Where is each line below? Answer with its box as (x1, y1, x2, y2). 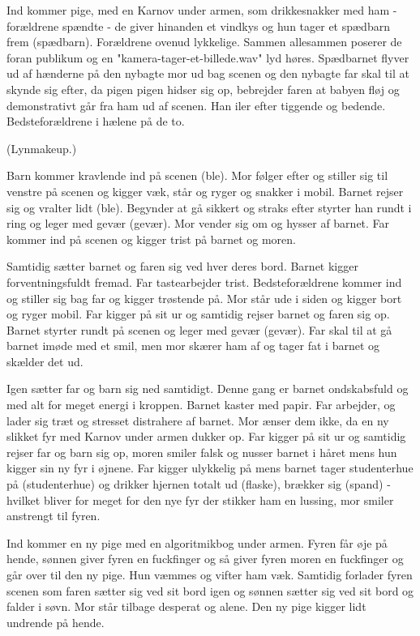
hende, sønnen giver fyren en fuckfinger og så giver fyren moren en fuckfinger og (6, 550, 404, 567)
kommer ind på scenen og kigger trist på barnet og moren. (6, 230, 296, 247)
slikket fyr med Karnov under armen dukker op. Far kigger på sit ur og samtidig (6, 428, 406, 445)
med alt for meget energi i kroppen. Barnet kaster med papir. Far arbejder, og (6, 396, 396, 413)
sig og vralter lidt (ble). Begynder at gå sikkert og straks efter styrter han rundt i (6, 198, 412, 216)
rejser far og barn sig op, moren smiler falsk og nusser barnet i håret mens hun (6, 443, 397, 460)
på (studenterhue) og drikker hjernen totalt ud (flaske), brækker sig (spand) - (6, 476, 391, 493)
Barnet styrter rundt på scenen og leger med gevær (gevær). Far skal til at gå (6, 321, 392, 338)
